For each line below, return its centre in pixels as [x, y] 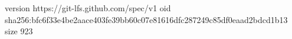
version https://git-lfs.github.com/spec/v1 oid [88, 8]
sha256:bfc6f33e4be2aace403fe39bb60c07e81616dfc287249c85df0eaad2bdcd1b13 [146, 19]
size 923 [19, 31]
